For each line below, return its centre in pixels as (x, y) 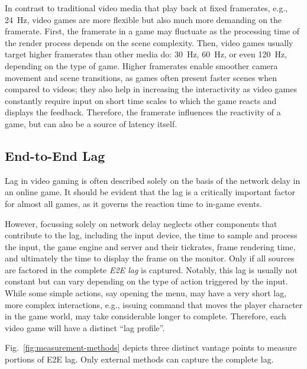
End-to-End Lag (55, 155)
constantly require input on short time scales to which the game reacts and (141, 100)
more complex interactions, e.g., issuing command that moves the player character (154, 304)
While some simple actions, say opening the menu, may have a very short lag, (146, 293)
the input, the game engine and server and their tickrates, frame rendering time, (150, 246)
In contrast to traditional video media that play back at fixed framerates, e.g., (146, 8)
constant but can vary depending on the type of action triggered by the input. (146, 281)
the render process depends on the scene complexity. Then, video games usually (149, 42)
